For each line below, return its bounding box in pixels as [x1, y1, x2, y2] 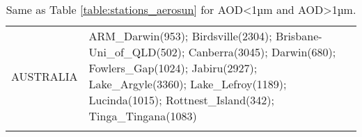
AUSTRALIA [11, 67, 78, 84]
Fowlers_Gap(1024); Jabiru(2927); [88, 60, 258, 76]
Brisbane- [275, 28, 322, 44]
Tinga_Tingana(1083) [88, 108, 197, 124]
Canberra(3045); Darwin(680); [188, 44, 336, 60]
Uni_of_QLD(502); [88, 44, 185, 60]
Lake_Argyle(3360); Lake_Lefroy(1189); [88, 76, 287, 92]
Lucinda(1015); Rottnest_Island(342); [88, 92, 274, 108]
